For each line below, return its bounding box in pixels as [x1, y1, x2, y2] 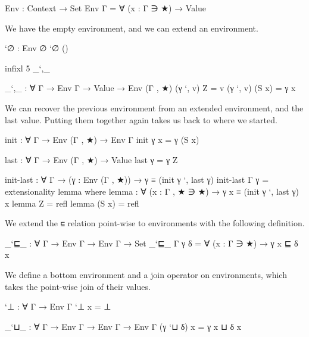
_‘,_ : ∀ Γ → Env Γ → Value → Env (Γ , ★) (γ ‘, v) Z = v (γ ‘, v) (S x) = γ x [5, 82, 296, 94]
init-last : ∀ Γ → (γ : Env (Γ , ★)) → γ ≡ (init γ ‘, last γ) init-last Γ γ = [5, 173, 269, 186]
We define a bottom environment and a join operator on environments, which [5, 268, 287, 280]
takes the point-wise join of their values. [5, 280, 151, 292]
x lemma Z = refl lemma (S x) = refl [5, 196, 139, 209]
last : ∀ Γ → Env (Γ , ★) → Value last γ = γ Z [5, 153, 178, 166]
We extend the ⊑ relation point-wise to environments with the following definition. [5, 217, 305, 229]
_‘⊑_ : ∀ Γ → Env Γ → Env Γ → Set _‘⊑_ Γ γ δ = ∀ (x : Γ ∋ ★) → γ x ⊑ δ [5, 236, 298, 249]
